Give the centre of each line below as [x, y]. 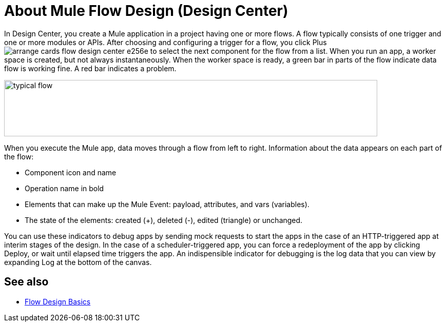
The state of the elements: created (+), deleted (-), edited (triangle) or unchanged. [164, 220]
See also [26, 282]
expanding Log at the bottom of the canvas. [78, 262]
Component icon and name [71, 172]
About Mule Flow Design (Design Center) [146, 11]
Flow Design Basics [58, 301]
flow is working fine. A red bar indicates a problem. [90, 68]
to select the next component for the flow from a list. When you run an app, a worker [293, 51]
